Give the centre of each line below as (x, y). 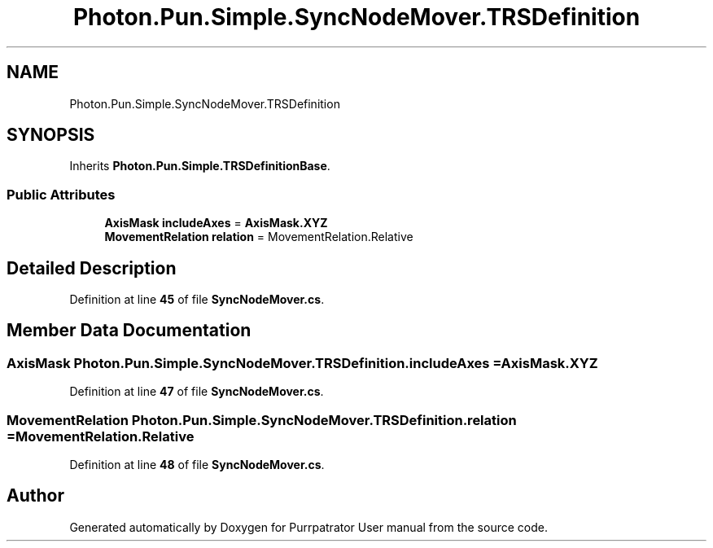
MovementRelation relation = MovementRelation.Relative (259, 237)
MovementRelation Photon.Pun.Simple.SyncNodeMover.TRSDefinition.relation (262, 420)
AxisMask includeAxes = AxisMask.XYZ (216, 223)
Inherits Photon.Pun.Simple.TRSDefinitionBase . (200, 166)
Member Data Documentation (129, 331)
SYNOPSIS (51, 135)
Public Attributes (61, 194)
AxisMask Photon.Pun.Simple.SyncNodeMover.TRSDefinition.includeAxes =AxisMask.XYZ (302, 363)
